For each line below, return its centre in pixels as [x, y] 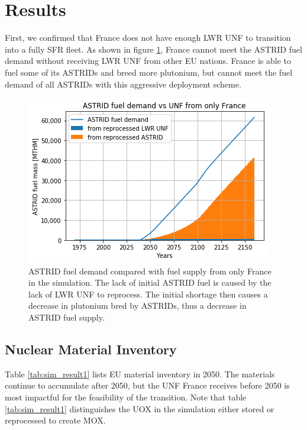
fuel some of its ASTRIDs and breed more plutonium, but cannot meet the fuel [149, 72]
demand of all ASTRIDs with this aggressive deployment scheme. [123, 84]
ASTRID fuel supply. [67, 317]
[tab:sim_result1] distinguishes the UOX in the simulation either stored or [140, 408]
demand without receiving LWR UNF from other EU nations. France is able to [148, 61]
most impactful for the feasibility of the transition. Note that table [126, 397]
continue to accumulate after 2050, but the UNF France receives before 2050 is [147, 385]
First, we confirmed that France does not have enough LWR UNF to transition [148, 38]
